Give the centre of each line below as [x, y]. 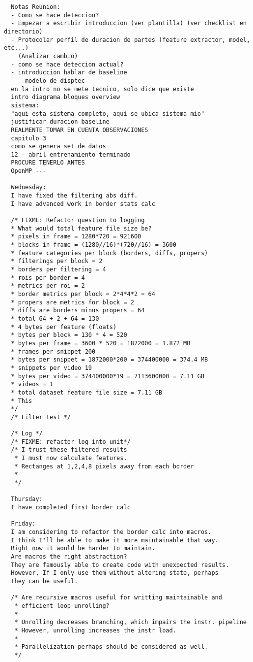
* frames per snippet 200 [53, 351]
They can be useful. [44, 581]
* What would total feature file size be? [81, 228]
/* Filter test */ [41, 417]
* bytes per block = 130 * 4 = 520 [69, 335]
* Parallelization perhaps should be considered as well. [111, 647]
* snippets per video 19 [51, 368]
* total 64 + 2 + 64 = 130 [55, 318]
